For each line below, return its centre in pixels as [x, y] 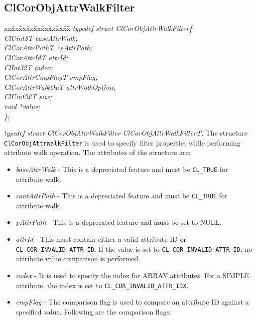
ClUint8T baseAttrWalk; [41, 38]
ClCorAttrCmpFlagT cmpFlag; [51, 77]
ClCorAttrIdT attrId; [36, 57]
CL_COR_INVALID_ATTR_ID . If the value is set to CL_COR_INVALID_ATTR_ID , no [134, 248]
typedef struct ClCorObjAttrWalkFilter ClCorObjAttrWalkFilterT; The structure [126, 133]
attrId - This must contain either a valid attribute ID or [101, 239]
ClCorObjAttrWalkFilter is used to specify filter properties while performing [122, 142]
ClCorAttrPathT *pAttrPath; [48, 48]
